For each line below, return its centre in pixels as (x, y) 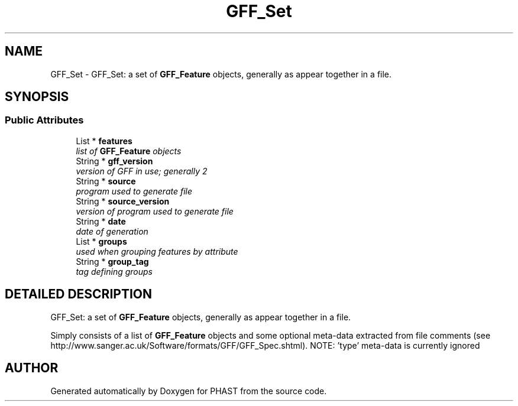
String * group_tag (112, 261)
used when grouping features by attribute (157, 251)
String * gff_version (114, 161)
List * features (104, 141)
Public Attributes (44, 120)
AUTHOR (32, 368)
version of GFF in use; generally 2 (142, 171)
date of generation (112, 231)
